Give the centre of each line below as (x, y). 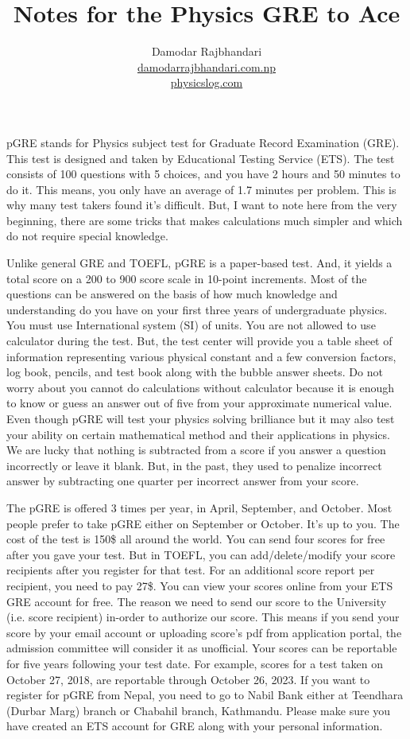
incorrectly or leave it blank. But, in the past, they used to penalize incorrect (194, 465)
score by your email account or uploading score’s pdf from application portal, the (204, 632)
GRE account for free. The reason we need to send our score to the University (197, 601)
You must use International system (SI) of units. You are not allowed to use (191, 325)
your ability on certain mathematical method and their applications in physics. (198, 434)
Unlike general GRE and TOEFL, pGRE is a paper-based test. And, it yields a (199, 263)
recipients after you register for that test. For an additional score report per (191, 570)
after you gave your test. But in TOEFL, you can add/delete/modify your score (201, 554)
